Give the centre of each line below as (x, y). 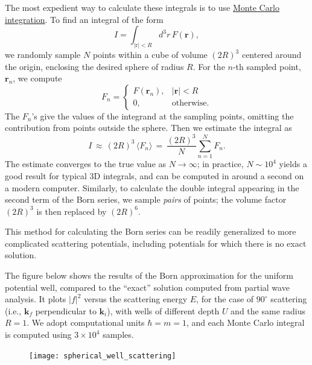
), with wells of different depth (163, 310)
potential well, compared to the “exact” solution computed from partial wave (147, 287)
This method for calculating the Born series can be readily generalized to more (151, 231)
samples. (118, 335)
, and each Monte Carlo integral (245, 322)
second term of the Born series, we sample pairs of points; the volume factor (146, 199)
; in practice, (220, 164)
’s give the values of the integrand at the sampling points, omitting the (163, 116)
